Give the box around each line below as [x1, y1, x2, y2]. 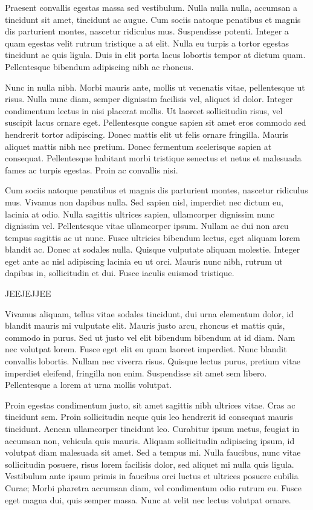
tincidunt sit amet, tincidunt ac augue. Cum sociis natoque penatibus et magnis [5, 13, 301, 25]
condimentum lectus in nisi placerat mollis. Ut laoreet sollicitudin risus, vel [5, 104, 283, 117]
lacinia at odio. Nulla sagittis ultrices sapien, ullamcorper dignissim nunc [5, 207, 275, 220]
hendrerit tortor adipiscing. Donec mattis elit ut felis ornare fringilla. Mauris [5, 127, 289, 140]
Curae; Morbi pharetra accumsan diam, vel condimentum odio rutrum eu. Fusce [5, 481, 302, 494]
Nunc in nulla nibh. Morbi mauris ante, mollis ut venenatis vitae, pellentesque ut [5, 80, 305, 93]
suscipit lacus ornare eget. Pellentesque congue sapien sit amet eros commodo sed [5, 116, 306, 129]
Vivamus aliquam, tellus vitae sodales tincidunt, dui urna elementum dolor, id [5, 307, 294, 320]
